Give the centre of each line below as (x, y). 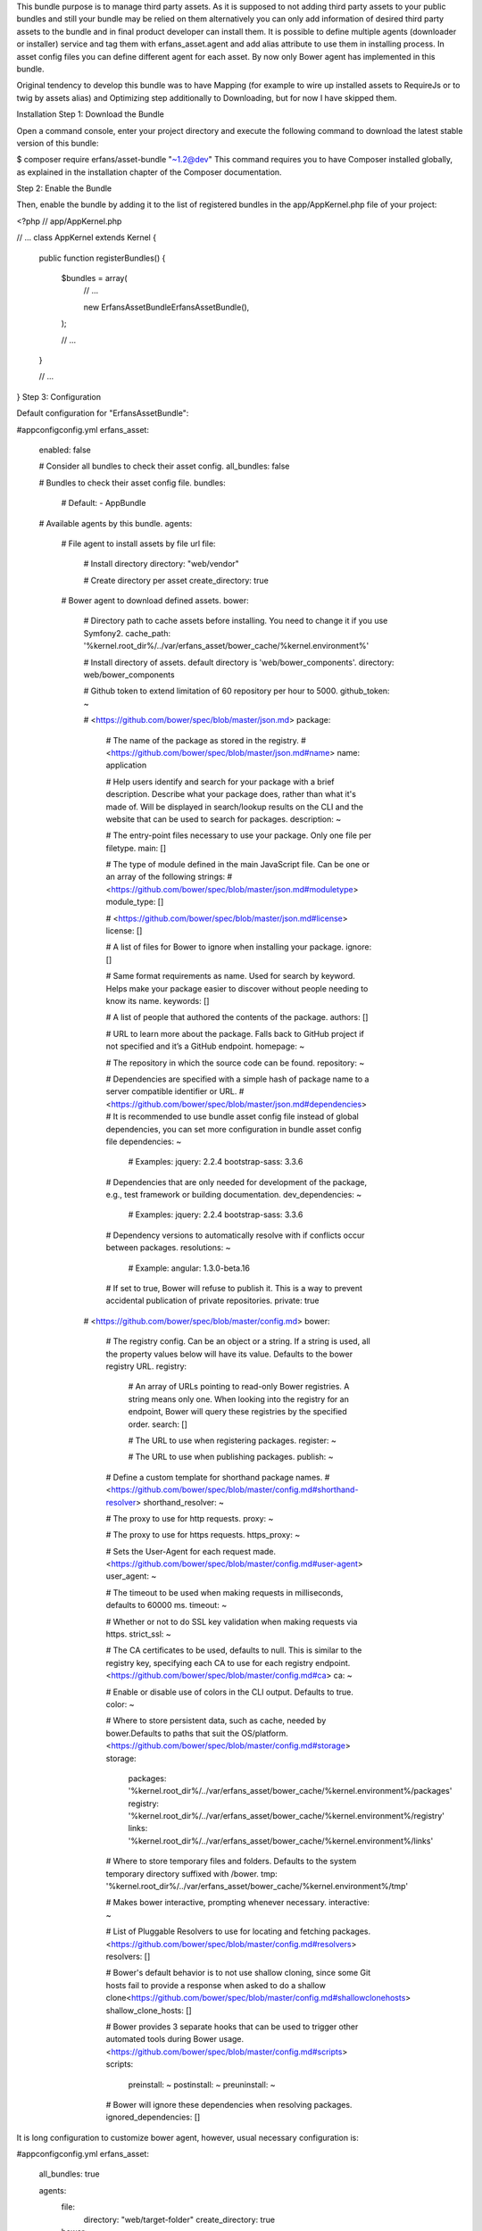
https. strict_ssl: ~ (138, 1634)
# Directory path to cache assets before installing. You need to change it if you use (236, 621)
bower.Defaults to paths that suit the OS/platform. (197, 1733)
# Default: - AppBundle (104, 503)
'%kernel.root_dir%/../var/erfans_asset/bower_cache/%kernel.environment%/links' (281, 1841)
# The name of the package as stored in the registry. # (206, 740)
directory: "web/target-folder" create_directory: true (179, 2219)
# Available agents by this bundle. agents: (116, 523)
